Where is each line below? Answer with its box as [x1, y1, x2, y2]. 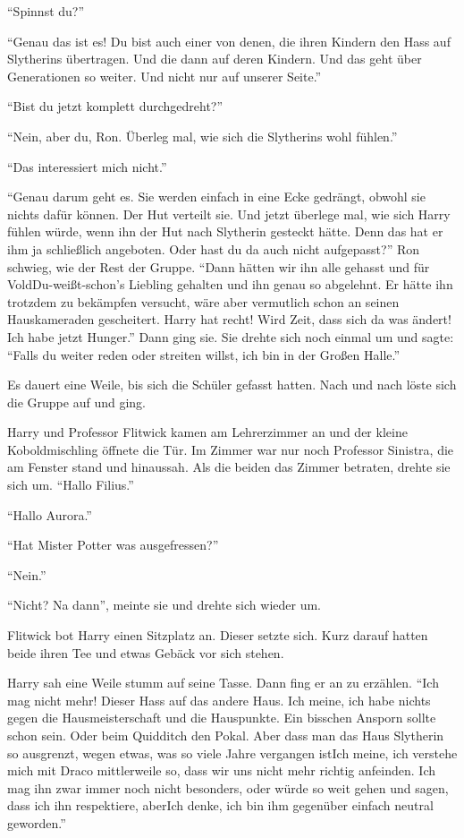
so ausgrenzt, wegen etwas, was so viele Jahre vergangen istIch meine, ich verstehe [7, 743, 458, 762]
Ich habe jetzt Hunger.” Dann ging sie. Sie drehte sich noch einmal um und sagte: [7, 327, 454, 346]
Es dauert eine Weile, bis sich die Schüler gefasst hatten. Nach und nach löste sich [7, 375, 457, 394]
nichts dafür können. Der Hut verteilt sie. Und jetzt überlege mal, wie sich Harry [7, 204, 451, 223]
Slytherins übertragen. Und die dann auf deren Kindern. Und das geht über [7, 49, 422, 68]
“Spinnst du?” [7, 2, 85, 20]
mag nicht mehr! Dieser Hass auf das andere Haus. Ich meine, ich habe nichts [7, 690, 431, 709]
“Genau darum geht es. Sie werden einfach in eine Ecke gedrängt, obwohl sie [7, 187, 426, 206]
